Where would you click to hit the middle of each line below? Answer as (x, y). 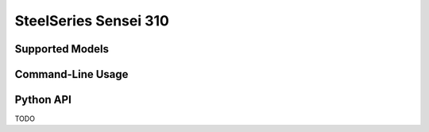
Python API (43, 100)
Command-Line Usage (71, 74)
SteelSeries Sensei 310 (92, 21)
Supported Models (62, 49)
